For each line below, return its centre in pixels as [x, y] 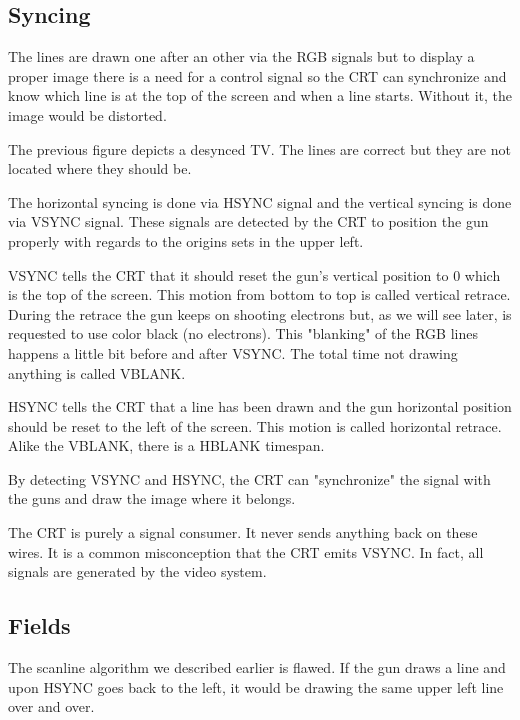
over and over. [51, 706]
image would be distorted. [87, 114]
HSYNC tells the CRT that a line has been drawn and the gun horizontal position [260, 406]
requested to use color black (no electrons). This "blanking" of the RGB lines [243, 333]
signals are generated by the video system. [137, 571]
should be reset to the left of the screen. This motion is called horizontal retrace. [255, 425]
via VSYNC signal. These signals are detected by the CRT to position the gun [248, 221]
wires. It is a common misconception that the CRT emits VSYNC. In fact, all [246, 551]
